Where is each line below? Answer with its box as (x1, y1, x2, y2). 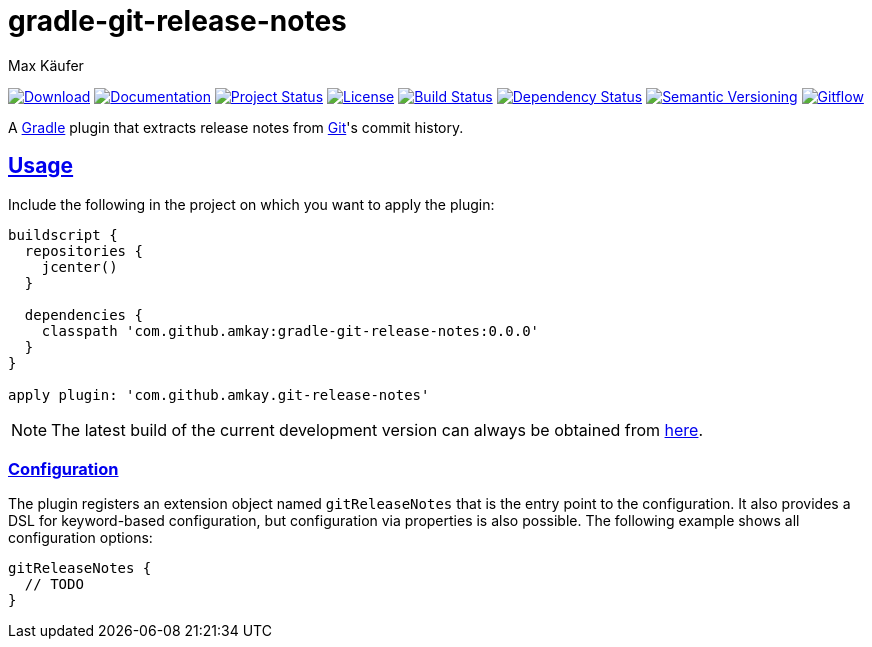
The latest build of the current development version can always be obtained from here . (51, 419, 704, 440)
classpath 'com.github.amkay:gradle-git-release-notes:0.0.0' (41, 322, 540, 339)
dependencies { (24, 306, 143, 323)
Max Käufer (8, 56, 84, 74)
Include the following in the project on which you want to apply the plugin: (8, 195, 495, 213)
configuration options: (8, 529, 153, 547)
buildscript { (8, 226, 118, 243)
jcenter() (41, 258, 118, 275)
